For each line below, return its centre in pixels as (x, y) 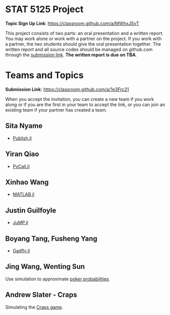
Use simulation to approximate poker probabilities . (58, 279)
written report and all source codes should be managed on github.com (79, 49)
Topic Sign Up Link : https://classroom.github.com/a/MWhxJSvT (72, 23)
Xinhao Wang (27, 182)
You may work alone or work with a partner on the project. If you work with (83, 39)
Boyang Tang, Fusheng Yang (51, 239)
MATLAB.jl (23, 194)
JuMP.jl (20, 223)
